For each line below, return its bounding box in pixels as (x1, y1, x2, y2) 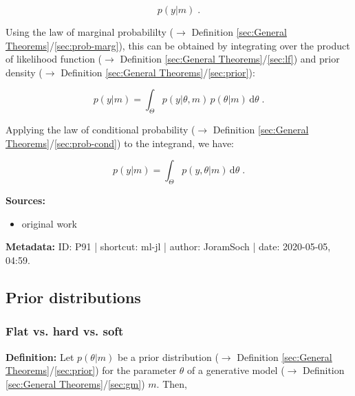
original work (21, 216, 78, 230)
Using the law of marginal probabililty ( (6, 25, 174, 38)
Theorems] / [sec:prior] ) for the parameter (6, 363, 177, 377)
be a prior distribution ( (117, 349, 219, 364)
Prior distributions (6, 286, 141, 307)
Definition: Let (6, 349, 74, 364)
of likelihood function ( (6, 52, 103, 66)
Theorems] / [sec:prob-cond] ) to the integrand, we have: (6, 135, 235, 150)
